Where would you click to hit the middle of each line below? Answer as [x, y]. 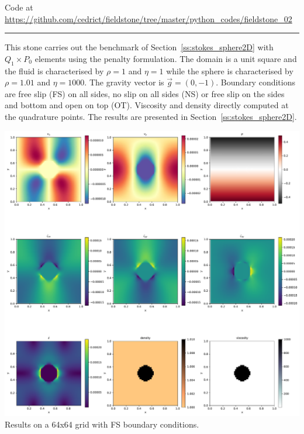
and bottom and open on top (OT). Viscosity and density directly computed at [147, 105]
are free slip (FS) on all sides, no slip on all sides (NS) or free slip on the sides [145, 93]
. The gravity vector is [124, 82]
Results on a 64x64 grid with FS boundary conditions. [102, 424]
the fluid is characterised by [54, 70]
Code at [19, 7]
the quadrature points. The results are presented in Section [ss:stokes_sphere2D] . [151, 116]
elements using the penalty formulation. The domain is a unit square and [166, 58]
